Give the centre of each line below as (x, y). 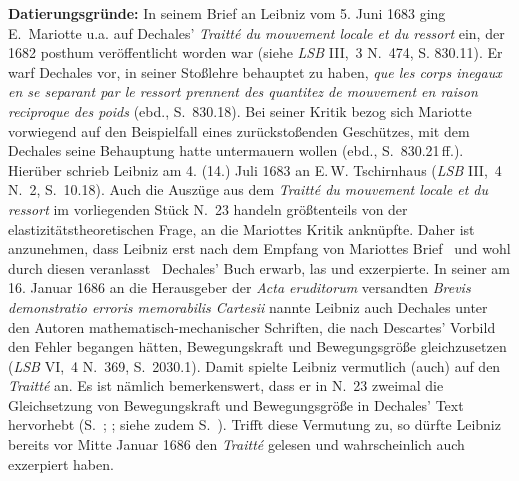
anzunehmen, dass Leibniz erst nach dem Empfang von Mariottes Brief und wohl (259, 248)
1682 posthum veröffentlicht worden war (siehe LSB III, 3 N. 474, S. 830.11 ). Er (255, 52)
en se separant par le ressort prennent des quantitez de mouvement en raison (243, 91)
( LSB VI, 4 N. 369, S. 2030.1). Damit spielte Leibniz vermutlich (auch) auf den (254, 365)
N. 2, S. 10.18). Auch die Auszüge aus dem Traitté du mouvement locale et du (248, 189)
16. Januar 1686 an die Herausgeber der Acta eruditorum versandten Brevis (239, 287)
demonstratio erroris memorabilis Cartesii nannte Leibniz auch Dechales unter (248, 306)
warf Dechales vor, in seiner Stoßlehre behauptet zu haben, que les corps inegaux (255, 71)
